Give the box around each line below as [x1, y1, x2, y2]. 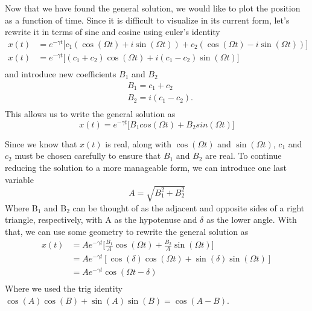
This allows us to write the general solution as [5, 107, 176, 120]
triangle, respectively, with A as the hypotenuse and [5, 213, 197, 226]
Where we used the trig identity [5, 282, 123, 295]
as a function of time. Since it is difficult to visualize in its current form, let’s [5, 13, 290, 26]
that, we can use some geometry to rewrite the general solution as [5, 225, 249, 237]
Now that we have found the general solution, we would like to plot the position [5, 2, 301, 14]
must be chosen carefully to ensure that [14, 149, 161, 162]
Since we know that [5, 137, 77, 150]
